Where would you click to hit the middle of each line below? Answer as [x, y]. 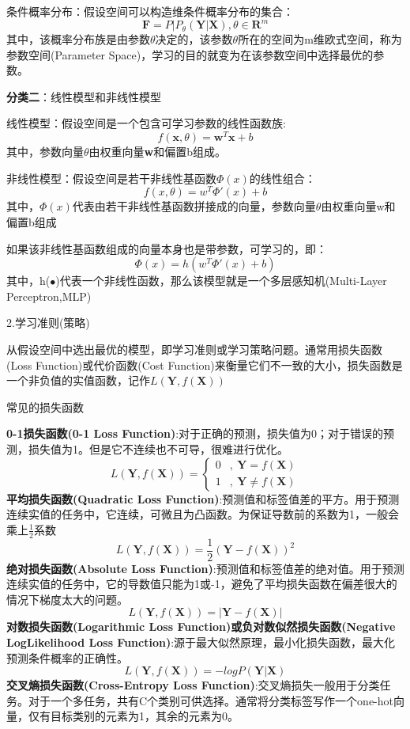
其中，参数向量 [45, 152]
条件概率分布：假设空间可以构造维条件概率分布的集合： [150, 11]
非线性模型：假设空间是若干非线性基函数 [111, 178]
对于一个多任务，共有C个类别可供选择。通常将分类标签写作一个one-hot [211, 700]
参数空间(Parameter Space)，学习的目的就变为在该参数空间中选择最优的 [190, 54]
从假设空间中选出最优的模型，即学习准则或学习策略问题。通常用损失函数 [194, 349]
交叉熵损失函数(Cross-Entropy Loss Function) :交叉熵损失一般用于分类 [193, 685]
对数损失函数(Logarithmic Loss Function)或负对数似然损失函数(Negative [201, 626]
